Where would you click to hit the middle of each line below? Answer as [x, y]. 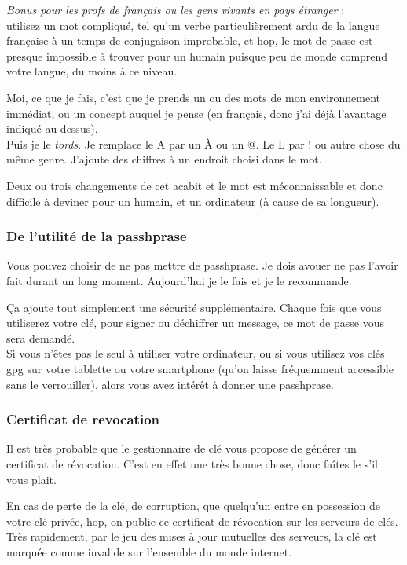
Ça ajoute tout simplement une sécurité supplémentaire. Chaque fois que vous [194, 307]
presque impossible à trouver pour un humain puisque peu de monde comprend [197, 55]
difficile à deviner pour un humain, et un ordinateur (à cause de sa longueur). [193, 201]
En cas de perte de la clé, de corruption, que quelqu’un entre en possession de [193, 506]
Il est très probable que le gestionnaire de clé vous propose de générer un [181, 448]
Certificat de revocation [83, 419]
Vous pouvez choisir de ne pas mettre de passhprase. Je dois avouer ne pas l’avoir [202, 265]
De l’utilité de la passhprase [97, 236]
